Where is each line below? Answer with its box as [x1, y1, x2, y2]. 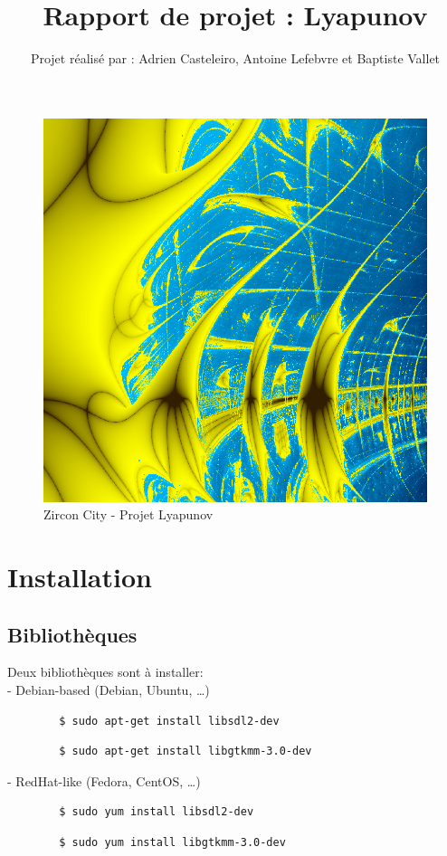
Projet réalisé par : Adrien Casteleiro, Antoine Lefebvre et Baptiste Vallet [30, 49, 441, 68]
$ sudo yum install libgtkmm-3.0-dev [59, 836, 286, 850]
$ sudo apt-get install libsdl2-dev [59, 714, 280, 728]
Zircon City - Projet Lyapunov [43, 505, 214, 524]
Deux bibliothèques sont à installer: [7, 662, 204, 681]
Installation [7, 558, 152, 595]
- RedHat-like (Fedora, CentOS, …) [7, 771, 201, 790]
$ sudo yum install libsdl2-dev [59, 805, 254, 819]
